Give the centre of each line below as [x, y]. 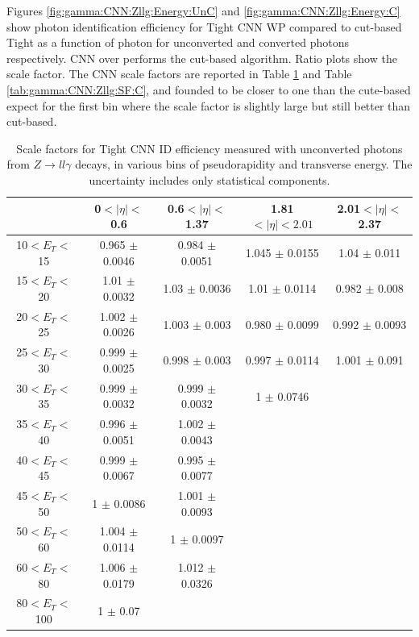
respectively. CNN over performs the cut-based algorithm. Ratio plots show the [202, 58]
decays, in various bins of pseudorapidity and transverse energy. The [244, 164]
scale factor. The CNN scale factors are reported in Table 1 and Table [179, 74]
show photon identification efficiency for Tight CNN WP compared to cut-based [204, 26]
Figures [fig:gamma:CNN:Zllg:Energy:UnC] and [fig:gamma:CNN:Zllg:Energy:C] [203, 10]
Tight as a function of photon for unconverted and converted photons [178, 42]
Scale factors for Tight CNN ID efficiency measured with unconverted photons [209, 148]
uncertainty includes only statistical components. [209, 179]
